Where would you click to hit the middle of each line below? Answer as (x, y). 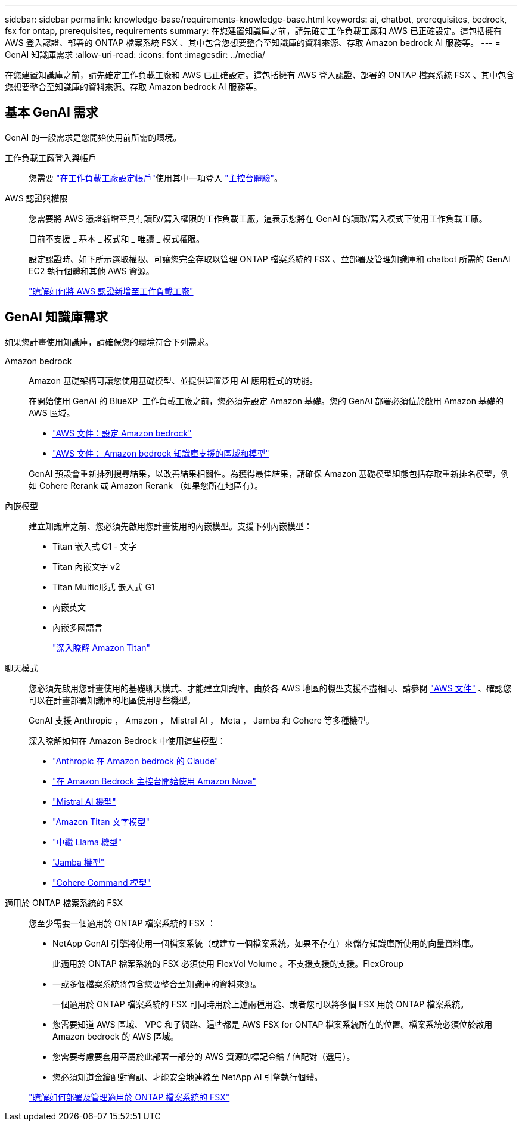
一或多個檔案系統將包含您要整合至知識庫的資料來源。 (157, 984)
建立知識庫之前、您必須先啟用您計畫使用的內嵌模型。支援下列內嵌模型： (170, 526)
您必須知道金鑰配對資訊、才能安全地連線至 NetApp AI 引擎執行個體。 (188, 1077)
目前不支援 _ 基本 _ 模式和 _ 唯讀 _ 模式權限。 (117, 238)
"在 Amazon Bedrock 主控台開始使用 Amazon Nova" (155, 781)
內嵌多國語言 (77, 627)
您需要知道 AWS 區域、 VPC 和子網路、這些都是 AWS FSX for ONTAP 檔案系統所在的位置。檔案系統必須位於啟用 (273, 1024)
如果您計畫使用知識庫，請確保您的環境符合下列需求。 (109, 342)
